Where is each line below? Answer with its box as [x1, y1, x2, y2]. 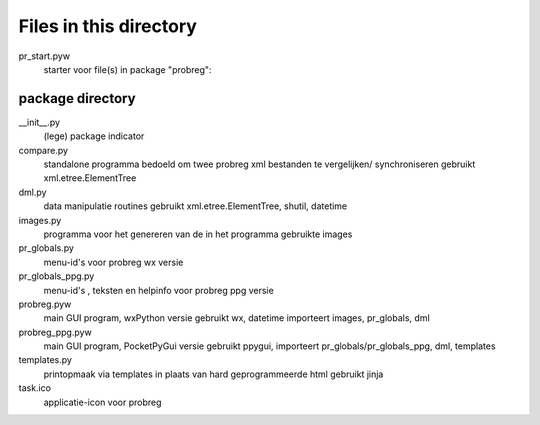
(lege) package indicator [43, 130, 145, 142]
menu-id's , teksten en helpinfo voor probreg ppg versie [43, 284, 274, 296]
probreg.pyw [18, 298, 72, 310]
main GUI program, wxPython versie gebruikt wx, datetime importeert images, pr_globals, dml [43, 312, 430, 324]
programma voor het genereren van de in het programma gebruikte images [43, 228, 353, 240]
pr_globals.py [18, 242, 75, 254]
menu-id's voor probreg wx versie [43, 256, 184, 268]
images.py [18, 214, 62, 226]
